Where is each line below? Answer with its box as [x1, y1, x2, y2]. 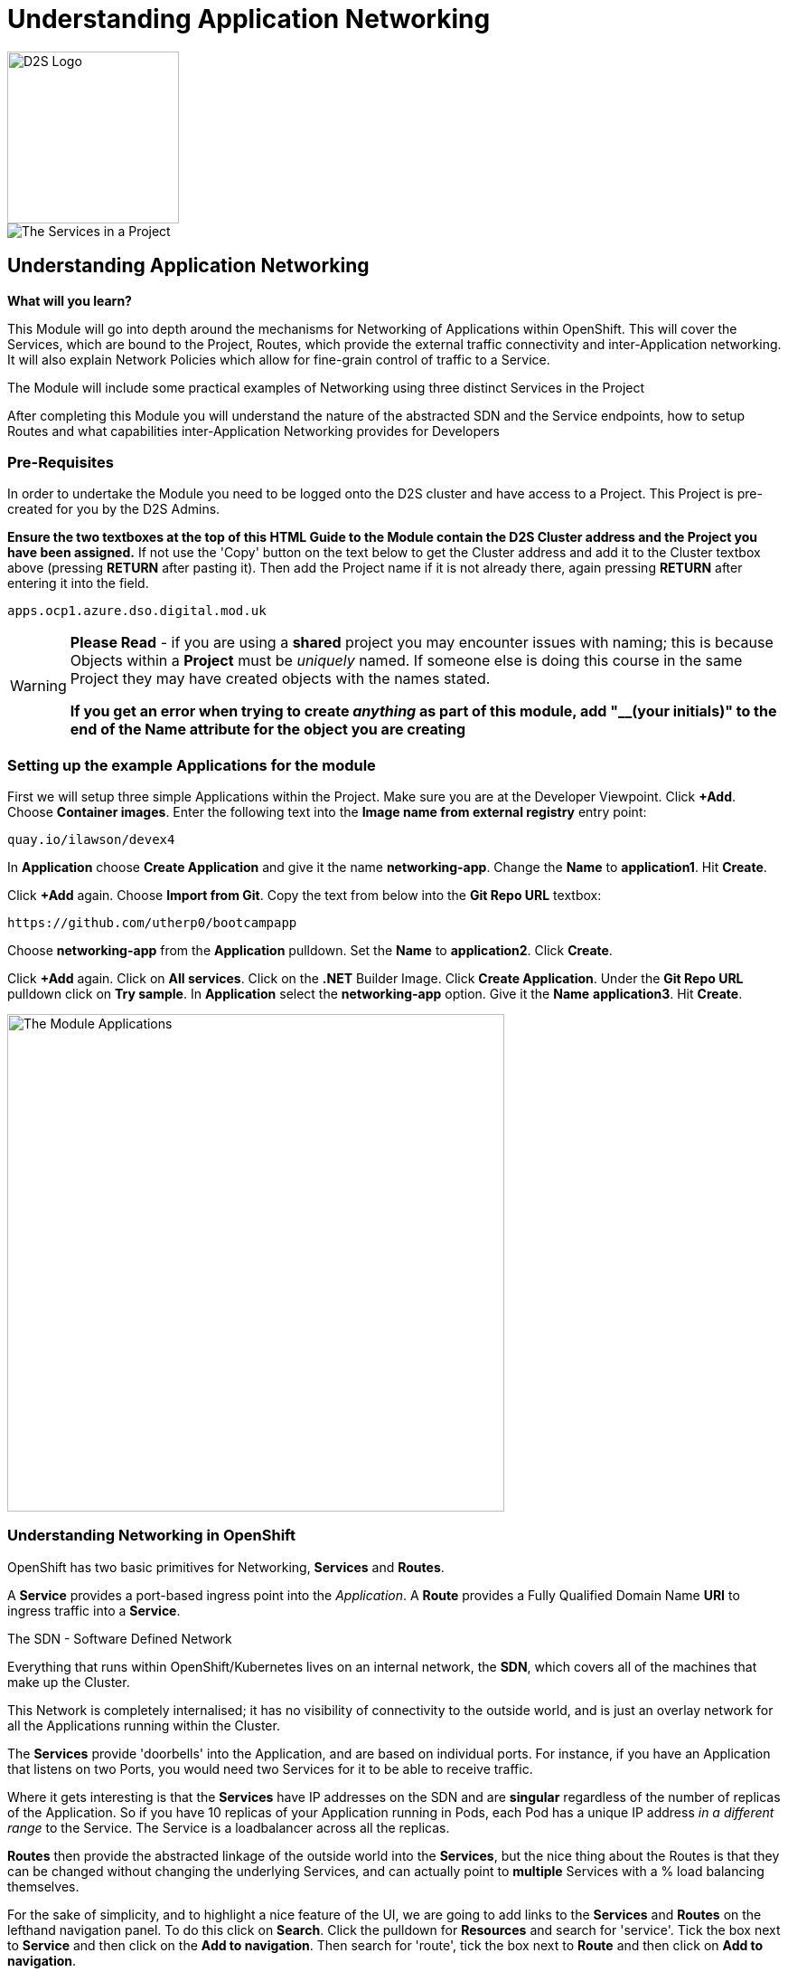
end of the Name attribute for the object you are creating [70, 720, 466, 739]
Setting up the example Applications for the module [7, 755, 376, 774]
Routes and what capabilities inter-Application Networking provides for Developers [7, 422, 500, 439]
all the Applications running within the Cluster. [7, 1717, 280, 1733]
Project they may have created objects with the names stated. [70, 669, 491, 688]
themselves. [7, 1878, 80, 1894]
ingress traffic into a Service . [7, 1602, 181, 1618]
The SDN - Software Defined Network [7, 1630, 232, 1646]
